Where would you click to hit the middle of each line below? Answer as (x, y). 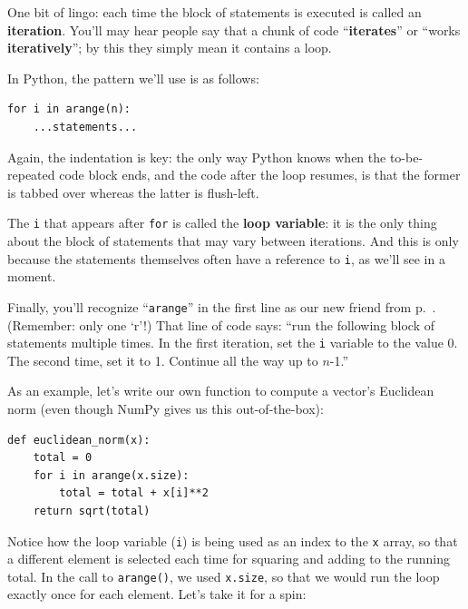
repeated (31, 175)
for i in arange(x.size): (111, 475)
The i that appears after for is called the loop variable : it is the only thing (222, 223)
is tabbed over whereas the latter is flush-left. (133, 192)
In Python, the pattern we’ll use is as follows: (133, 78)
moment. (32, 276)
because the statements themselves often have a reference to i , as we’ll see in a (226, 258)
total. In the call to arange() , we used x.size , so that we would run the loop (224, 576)
